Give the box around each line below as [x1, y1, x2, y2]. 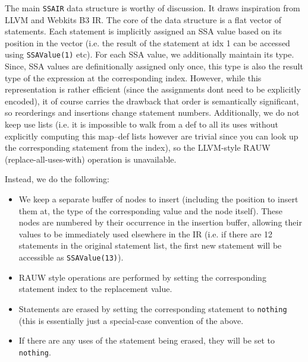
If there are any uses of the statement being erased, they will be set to [18, 334, 275, 347]
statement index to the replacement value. [18, 282, 172, 295]
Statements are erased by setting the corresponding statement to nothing [18, 302, 287, 315]
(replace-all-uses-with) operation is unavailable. [5, 153, 177, 165]
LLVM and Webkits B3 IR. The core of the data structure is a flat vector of [5, 13, 282, 26]
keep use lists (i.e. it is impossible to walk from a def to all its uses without [5, 118, 278, 131]
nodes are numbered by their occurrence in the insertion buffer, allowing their [18, 216, 302, 228]
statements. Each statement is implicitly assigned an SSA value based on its [5, 25, 282, 37]
